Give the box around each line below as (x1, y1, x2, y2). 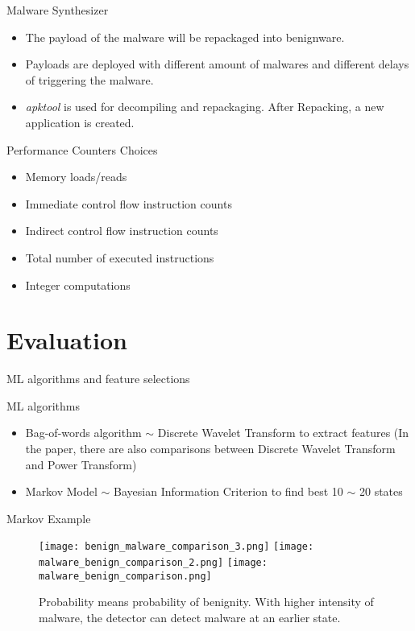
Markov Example (6, 509, 91, 526)
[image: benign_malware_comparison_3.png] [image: (39, 541, 314, 553)
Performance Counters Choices (6, 141, 158, 158)
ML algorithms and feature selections (6, 370, 190, 387)
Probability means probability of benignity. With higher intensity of (39, 593, 374, 610)
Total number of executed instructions (25, 249, 214, 266)
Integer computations (25, 276, 131, 293)
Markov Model (25, 483, 98, 500)
